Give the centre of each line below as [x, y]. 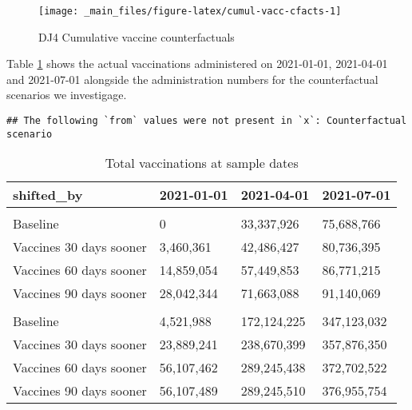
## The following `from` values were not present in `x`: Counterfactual [207, 121]
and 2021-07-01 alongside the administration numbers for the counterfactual [192, 79]
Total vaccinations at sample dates [202, 163]
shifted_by [48, 195]
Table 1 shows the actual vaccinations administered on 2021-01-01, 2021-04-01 [197, 64]
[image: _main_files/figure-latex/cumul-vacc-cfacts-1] [190, 11]
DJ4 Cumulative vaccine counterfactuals [137, 36]
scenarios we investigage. [67, 95]
